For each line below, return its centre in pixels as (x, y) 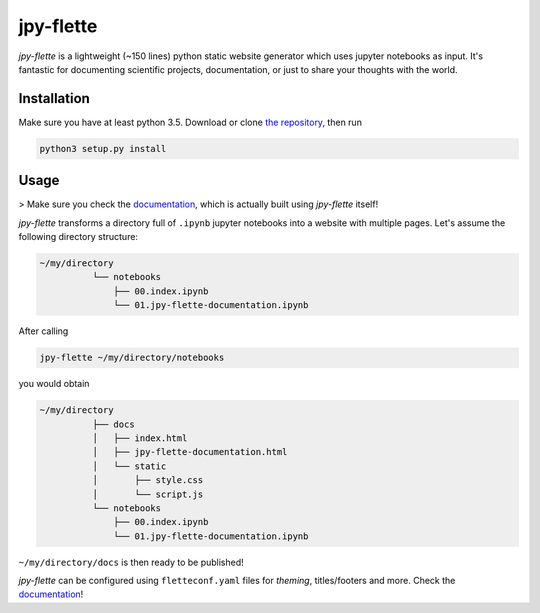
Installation (54, 98)
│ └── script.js (147, 494)
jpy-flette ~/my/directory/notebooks (132, 358)
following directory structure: (78, 237)
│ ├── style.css (147, 480)
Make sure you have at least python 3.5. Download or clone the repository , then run (190, 122)
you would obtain (54, 384)
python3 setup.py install (103, 148)
